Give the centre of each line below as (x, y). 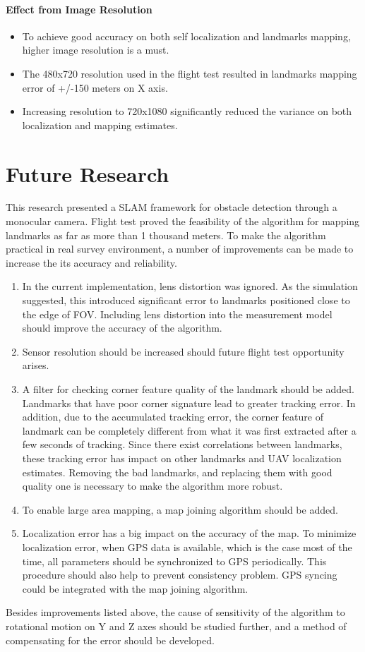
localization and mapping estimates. (100, 125)
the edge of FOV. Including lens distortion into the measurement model (177, 314)
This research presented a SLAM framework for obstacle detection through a (172, 207)
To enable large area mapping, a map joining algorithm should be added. (180, 509)
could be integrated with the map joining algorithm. (135, 588)
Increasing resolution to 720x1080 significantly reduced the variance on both (187, 111)
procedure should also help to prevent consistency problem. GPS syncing (180, 575)
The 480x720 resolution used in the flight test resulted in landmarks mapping (190, 73)
